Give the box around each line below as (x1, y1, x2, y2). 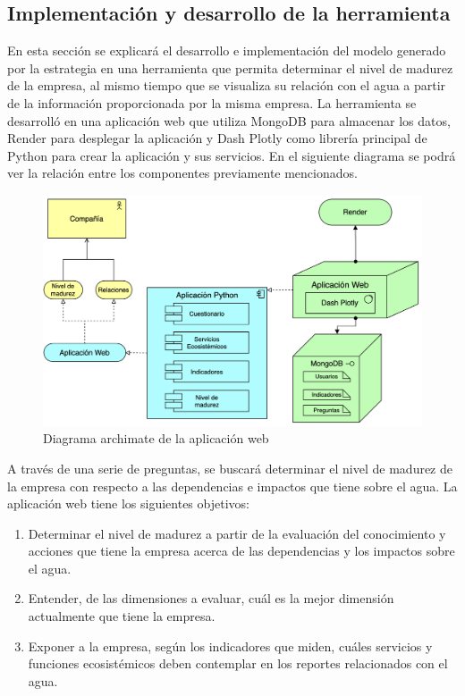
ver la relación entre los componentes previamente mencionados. (7, 164, 358, 182)
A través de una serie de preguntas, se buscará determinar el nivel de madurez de (7, 458, 452, 477)
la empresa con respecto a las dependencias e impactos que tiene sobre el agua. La (7, 476, 458, 495)
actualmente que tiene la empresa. (28, 607, 216, 625)
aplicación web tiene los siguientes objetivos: (7, 494, 249, 513)
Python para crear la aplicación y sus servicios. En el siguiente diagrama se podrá (7, 146, 456, 164)
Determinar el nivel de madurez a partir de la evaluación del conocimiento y (28, 524, 446, 542)
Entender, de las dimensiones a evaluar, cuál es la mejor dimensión (28, 589, 394, 608)
